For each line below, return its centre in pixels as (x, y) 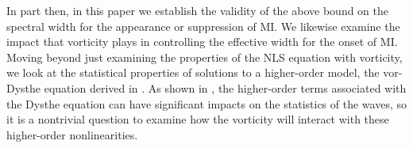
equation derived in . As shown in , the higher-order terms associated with (225, 87)
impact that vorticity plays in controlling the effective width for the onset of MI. (202, 42)
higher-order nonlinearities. (72, 134)
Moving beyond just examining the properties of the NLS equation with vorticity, (205, 57)
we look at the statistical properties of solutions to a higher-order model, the (193, 72)
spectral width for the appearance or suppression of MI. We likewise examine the (203, 26)
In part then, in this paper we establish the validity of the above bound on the (198, 10)
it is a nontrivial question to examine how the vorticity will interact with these (198, 119)
